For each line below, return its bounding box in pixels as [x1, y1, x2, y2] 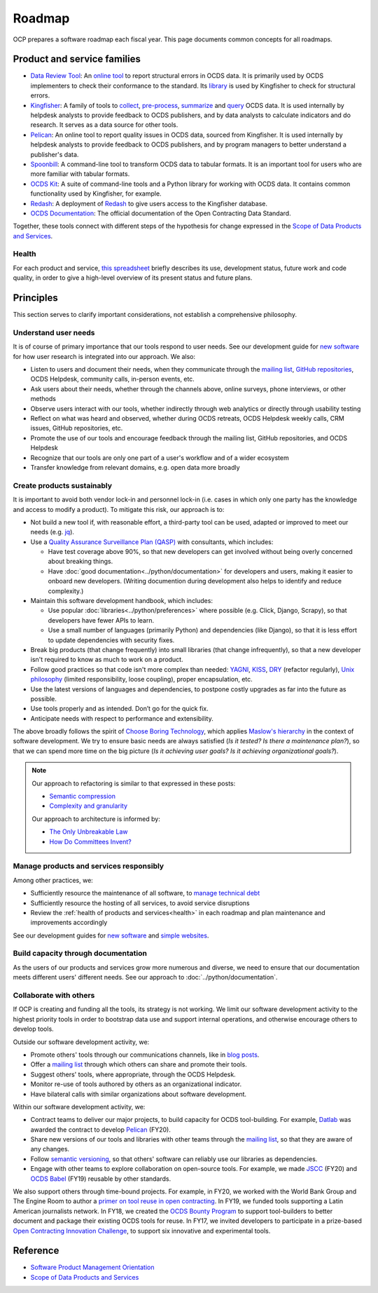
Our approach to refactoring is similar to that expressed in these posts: [31, 779, 236, 787]
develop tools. [13, 1024, 54, 1034]
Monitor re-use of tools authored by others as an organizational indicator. [30, 1080, 241, 1088]
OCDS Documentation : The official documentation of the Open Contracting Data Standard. [30, 209, 291, 217]
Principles [13, 292, 59, 304]
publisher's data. [30, 150, 79, 158]
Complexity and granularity [49, 801, 128, 810]
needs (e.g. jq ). [30, 528, 75, 536]
